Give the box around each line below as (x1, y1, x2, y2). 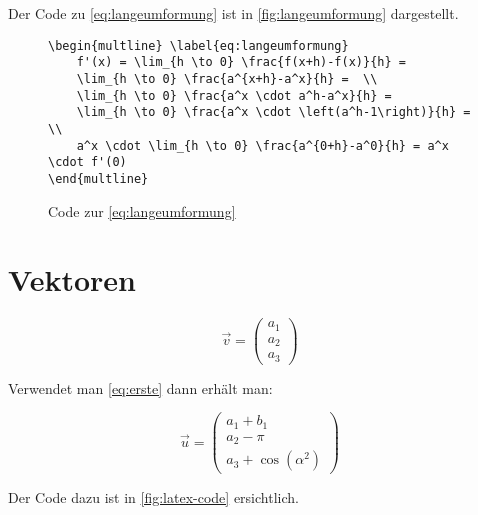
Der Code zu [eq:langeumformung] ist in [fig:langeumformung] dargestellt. (8, 3, 459, 23)
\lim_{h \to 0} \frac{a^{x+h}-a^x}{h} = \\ (76, 71, 378, 86)
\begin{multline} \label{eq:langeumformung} (48, 38, 349, 53)
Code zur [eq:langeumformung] (48, 200, 236, 221)
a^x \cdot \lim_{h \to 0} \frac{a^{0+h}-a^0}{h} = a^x (76, 138, 449, 153)
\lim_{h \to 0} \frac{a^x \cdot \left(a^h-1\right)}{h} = (76, 105, 471, 120)
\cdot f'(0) (48, 155, 127, 170)
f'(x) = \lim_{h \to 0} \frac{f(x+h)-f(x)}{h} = (76, 55, 406, 70)
